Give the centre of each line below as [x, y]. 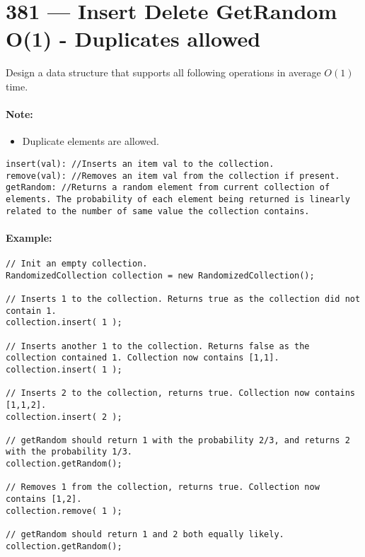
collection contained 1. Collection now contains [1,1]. [143, 358]
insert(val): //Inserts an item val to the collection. [140, 164]
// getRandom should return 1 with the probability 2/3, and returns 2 [178, 440]
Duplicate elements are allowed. [91, 141]
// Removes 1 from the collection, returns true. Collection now [163, 487]
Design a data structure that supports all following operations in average [163, 72]
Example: [29, 237]
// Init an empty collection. [77, 263]
